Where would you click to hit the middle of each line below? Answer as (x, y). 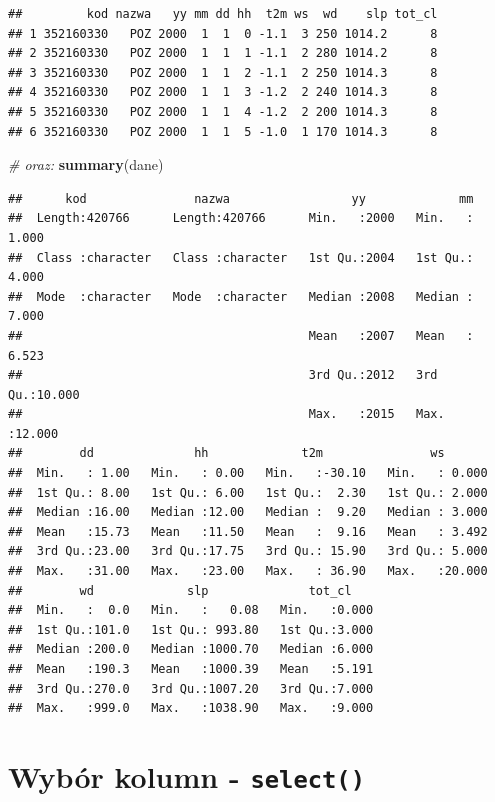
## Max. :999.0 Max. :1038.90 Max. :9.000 (191, 708)
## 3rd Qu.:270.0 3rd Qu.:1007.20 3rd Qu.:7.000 (191, 688)
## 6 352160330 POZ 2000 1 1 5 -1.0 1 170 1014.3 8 (223, 131)
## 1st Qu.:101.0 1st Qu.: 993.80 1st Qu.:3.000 (191, 629)
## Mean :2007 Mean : (241, 335)
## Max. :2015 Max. (226, 414)
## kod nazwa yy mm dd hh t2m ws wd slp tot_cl (223, 14)
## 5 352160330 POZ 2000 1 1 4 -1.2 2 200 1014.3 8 (223, 111)
